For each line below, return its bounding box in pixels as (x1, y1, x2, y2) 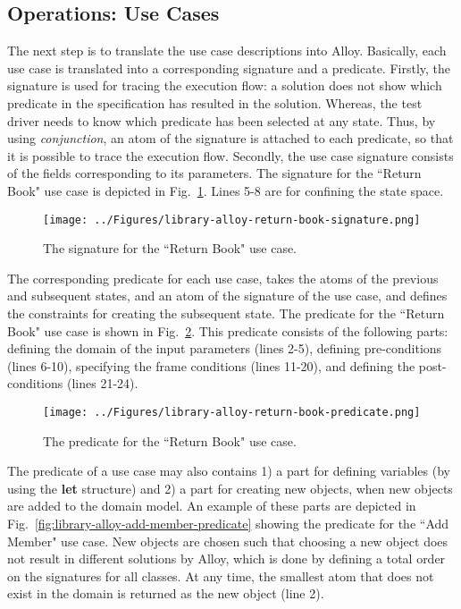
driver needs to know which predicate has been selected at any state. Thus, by (7, 111, 436, 130)
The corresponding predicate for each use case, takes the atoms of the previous (7, 268, 439, 287)
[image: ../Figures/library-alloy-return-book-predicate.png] (43, 405, 421, 419)
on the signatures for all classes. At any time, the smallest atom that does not (7, 566, 434, 585)
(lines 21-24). (66, 374, 138, 393)
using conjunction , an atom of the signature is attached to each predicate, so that (7, 129, 454, 148)
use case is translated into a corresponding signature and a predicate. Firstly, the (7, 58, 451, 77)
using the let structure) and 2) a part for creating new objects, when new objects (7, 478, 453, 497)
